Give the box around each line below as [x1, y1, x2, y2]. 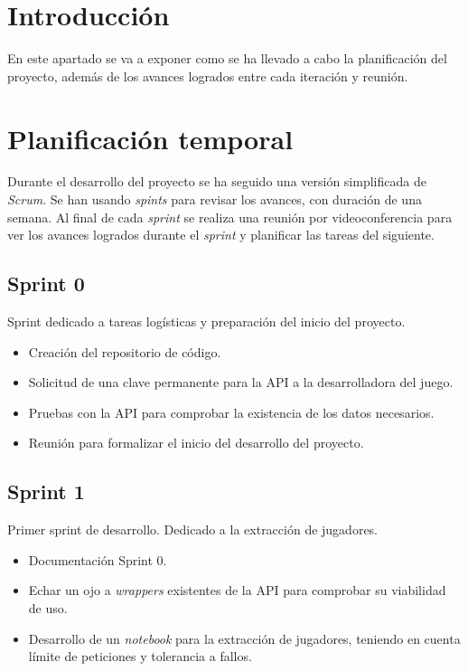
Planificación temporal [7, 119, 294, 156]
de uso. [28, 598, 68, 617]
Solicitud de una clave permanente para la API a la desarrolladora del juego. [28, 373, 454, 392]
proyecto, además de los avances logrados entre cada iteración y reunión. [7, 66, 408, 85]
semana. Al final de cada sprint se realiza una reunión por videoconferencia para [7, 207, 453, 226]
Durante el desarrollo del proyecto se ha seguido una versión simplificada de [7, 172, 426, 191]
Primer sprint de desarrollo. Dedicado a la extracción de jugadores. [7, 520, 379, 539]
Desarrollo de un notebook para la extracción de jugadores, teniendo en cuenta [28, 628, 461, 647]
